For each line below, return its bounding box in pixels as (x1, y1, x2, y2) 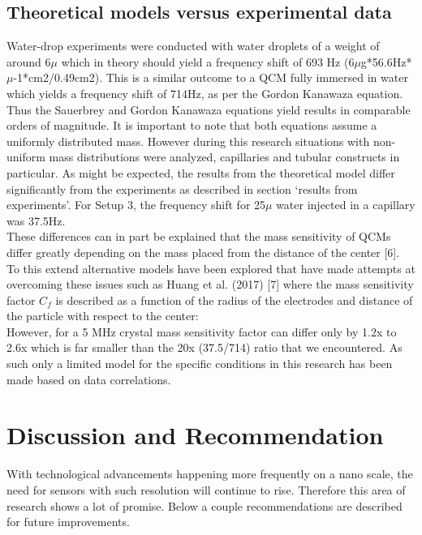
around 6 (6, 53, 51, 70)
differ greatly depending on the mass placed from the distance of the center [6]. (6, 243, 400, 260)
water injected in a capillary (276, 196, 416, 213)
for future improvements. (6, 513, 130, 530)
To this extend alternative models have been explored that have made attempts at (6, 259, 416, 276)
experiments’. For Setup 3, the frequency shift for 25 (6, 196, 266, 213)
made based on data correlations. (6, 370, 171, 387)
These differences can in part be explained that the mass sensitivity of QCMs (6, 228, 391, 245)
